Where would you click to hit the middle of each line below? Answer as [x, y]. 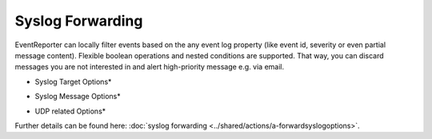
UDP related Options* [70, 111]
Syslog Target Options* [73, 81]
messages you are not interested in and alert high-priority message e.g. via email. [150, 67]
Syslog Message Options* [78, 97]
